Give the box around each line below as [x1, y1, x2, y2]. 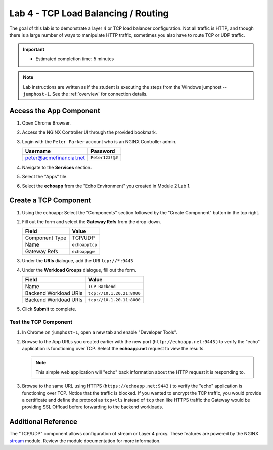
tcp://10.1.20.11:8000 [88, 297, 141, 302]
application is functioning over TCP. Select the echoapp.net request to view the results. [22, 346, 205, 352]
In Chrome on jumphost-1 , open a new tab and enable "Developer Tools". [22, 329, 177, 335]
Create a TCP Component [9, 196, 92, 204]
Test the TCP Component [9, 318, 73, 325]
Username [25, 147, 51, 154]
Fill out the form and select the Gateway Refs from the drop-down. [22, 219, 161, 225]
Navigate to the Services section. [22, 164, 92, 170]
